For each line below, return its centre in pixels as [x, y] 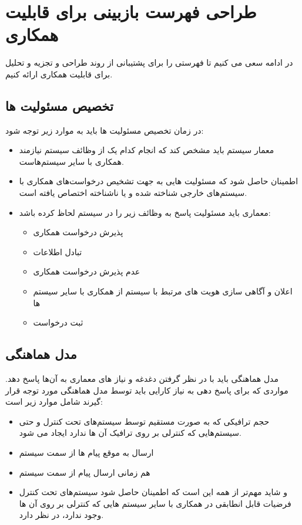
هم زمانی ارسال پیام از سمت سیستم [85, 472]
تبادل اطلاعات [58, 251]
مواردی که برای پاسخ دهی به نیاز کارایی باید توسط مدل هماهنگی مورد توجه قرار [147, 390]
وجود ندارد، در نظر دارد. [61, 515]
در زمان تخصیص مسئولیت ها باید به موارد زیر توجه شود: [105, 130]
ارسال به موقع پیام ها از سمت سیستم [86, 452]
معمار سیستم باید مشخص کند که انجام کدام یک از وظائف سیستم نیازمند [147, 150]
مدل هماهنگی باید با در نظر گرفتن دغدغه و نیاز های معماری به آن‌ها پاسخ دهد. [142, 379]
